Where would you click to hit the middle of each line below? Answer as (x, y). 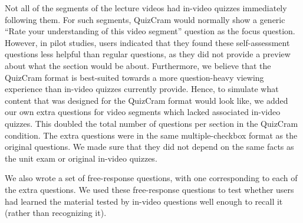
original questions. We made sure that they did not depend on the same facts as (149, 147)
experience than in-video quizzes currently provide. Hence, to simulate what (142, 89)
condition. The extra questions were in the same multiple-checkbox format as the (151, 135)
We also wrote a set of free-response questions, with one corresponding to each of (151, 178)
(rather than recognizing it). (56, 213)
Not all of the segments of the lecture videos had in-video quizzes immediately (146, 8)
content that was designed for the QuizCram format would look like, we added (146, 100)
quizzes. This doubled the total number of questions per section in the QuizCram (151, 123)
